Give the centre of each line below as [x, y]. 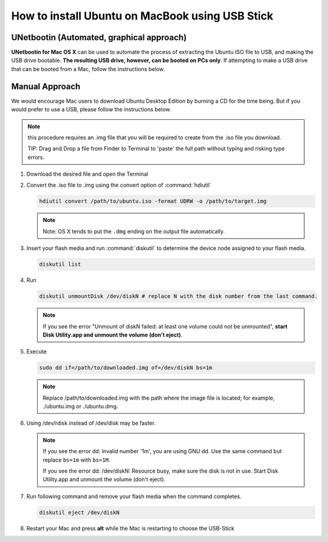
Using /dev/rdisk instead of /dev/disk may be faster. [91, 423]
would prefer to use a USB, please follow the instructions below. [91, 109]
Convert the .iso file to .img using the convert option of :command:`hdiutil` [119, 185]
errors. [36, 157]
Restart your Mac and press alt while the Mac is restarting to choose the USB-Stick [131, 528]
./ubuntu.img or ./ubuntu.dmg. [80, 406]
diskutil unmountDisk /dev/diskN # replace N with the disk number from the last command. [179, 296]
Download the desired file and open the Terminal [87, 174]
